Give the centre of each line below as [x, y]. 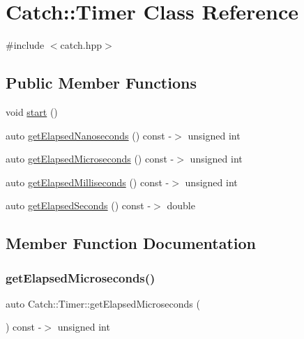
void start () [32, 111]
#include [25, 45]
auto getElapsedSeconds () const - [78, 205]
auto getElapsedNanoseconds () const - [89, 135]
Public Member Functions [101, 83]
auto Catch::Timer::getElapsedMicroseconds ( [103, 303]
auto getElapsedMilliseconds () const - [88, 182]
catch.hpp [81, 45]
